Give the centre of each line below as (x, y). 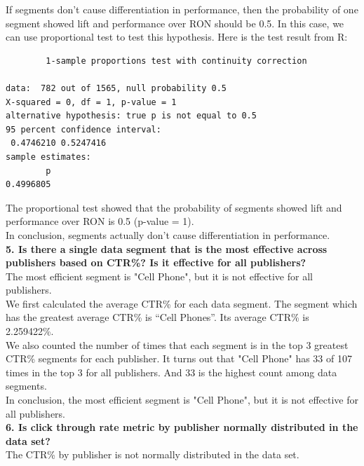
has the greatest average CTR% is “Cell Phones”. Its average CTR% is (157, 317)
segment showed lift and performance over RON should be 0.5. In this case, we (175, 23)
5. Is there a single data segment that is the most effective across (167, 248)
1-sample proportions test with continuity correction (176, 61)
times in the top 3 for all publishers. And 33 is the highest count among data (171, 372)
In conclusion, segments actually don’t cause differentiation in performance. (168, 234)
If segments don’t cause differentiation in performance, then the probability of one (182, 9)
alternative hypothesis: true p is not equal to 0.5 (131, 116)
